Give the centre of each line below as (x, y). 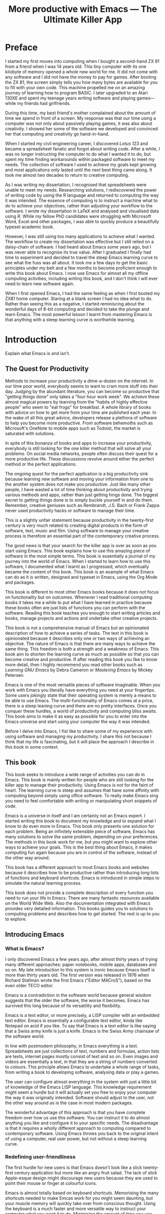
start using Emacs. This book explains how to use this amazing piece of (78, 551)
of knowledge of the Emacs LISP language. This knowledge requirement (78, 1087)
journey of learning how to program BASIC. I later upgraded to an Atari (76, 93)
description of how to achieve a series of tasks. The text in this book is (77, 633)
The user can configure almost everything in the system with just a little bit (81, 1082)
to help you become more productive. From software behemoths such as (79, 423)
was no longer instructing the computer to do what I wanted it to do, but (78, 154)
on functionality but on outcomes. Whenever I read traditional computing (79, 597)
